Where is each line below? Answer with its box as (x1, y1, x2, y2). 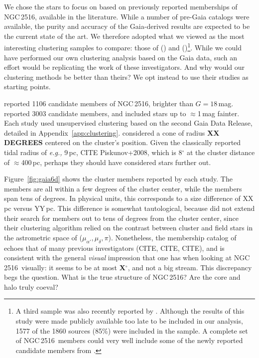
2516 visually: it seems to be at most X (4, 262, 126, 272)
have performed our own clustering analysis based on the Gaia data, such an (4, 52, 238, 62)
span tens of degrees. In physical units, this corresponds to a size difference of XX (4, 193, 254, 203)
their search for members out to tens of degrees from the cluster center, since (4, 212, 239, 223)
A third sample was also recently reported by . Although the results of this (15, 306, 245, 316)
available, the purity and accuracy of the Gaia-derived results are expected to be (4, 21, 250, 31)
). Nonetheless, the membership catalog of (108, 232, 237, 242)
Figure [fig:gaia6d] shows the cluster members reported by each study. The (4, 174, 233, 184)
